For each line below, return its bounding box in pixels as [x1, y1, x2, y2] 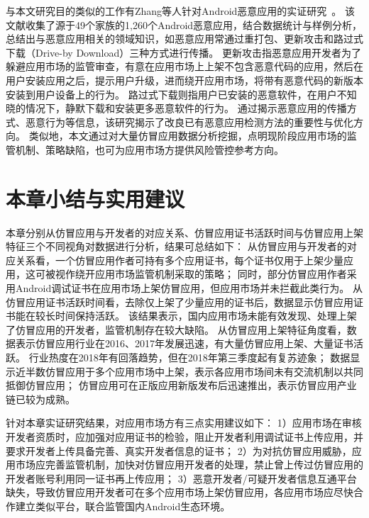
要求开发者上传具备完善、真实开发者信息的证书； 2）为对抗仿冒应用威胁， [6, 443, 352, 458]
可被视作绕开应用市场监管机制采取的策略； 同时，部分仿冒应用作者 [35, 266, 347, 281]
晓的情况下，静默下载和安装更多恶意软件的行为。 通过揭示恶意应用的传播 [6, 101, 347, 116]
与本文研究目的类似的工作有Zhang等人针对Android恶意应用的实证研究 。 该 [6, 4, 356, 18]
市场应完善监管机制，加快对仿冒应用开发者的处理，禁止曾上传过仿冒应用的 [15, 457, 363, 472]
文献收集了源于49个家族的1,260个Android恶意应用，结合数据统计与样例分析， [6, 17, 363, 32]
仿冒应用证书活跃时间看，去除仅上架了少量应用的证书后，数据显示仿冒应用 [6, 294, 353, 309]
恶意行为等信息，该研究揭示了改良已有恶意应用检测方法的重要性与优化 [25, 114, 353, 129]
